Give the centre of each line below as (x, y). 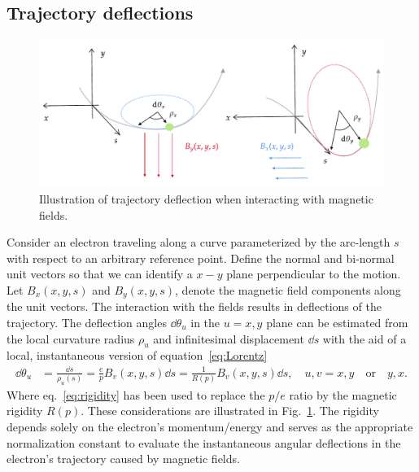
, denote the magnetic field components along (288, 289)
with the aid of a (364, 338)
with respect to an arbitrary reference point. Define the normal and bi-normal (201, 258)
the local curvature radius (71, 338)
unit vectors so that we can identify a (100, 274)
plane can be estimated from (337, 322)
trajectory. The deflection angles (87, 322)
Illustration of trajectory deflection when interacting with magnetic (206, 198)
